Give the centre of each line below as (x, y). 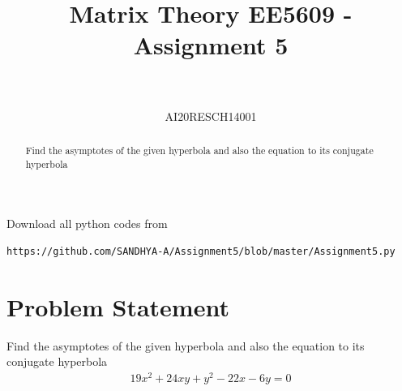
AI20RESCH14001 (211, 116)
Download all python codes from (87, 223)
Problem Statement (118, 306)
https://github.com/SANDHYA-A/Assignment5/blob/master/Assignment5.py (201, 251)
